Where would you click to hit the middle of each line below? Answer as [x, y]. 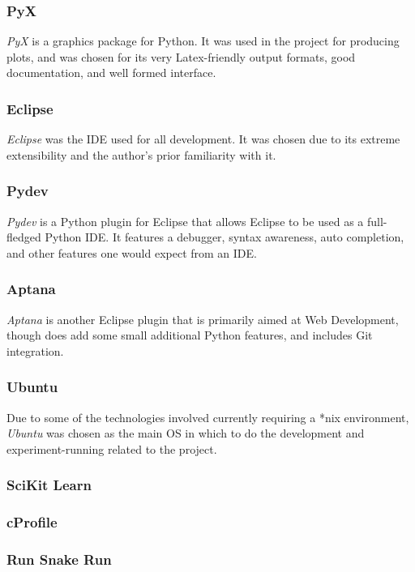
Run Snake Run [59, 559]
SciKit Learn [49, 485]
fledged [24, 237]
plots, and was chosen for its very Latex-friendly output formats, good [181, 56]
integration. [35, 350]
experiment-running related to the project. [112, 448]
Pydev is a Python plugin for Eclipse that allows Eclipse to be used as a [185, 221]
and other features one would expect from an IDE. [132, 252]
